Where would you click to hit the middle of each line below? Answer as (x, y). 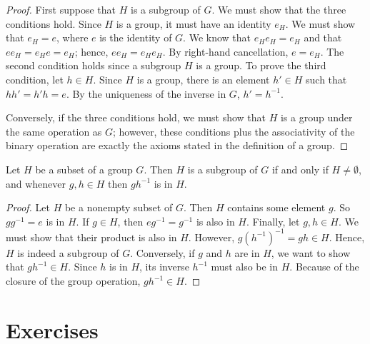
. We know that (217, 37)
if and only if (300, 169)
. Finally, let (273, 221)
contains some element (276, 207)
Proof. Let (28, 207)
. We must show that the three (279, 9)
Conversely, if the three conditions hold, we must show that (136, 117)
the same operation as (54, 131)
